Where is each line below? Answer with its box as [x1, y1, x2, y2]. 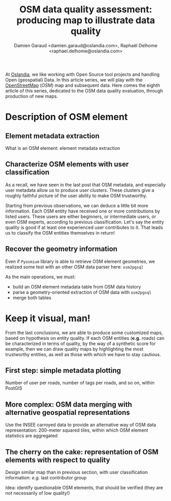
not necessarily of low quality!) [5, 490, 70, 496]
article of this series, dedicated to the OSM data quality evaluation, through [5, 87, 163, 93]
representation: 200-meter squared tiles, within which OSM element [5, 427, 149, 433]
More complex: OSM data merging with [5, 400, 132, 409]
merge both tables [12, 294, 52, 301]
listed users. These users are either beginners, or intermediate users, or [5, 213, 157, 219]
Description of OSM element [5, 111, 128, 123]
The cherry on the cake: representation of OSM [5, 448, 159, 456]
